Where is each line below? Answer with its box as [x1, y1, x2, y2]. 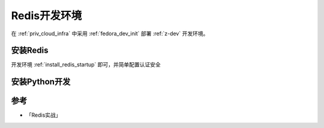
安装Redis [11, 45, 49, 56]
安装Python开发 [11, 77, 71, 87]
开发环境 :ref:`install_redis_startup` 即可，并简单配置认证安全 [11, 61, 161, 68]
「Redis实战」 [26, 111, 61, 119]
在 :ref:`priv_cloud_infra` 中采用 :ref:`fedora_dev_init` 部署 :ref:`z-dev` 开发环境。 [11, 30, 209, 37]
